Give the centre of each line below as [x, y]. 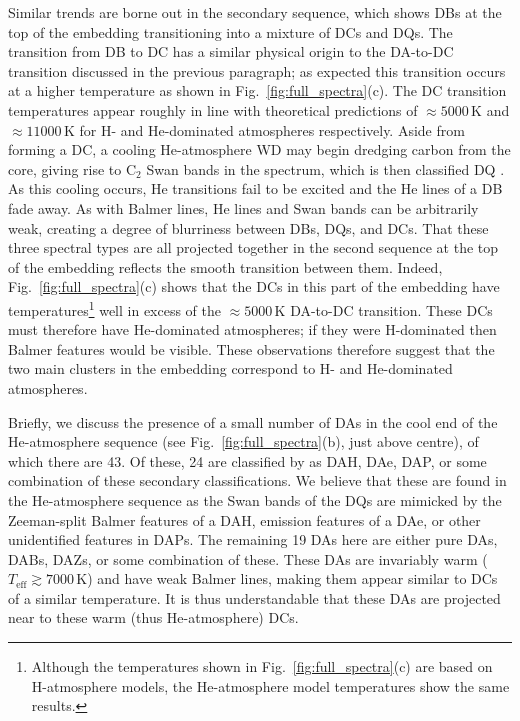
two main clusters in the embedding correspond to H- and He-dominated [230, 368]
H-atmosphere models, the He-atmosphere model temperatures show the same [270, 685]
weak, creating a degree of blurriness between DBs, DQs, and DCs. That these [248, 227]
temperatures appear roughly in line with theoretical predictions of [213, 109]
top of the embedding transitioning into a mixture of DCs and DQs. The [230, 31]
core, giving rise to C [72, 168]
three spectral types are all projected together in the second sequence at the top [253, 247]
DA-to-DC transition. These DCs [391, 309]
